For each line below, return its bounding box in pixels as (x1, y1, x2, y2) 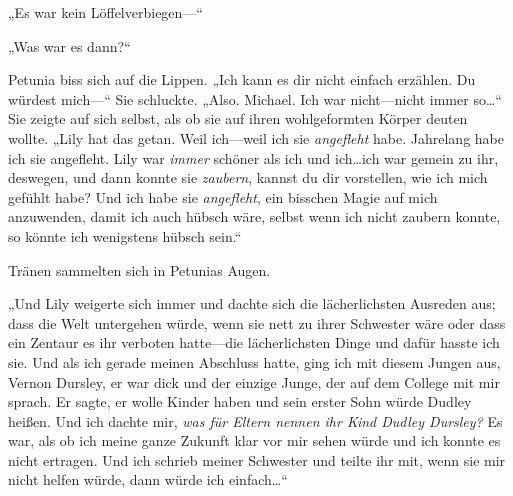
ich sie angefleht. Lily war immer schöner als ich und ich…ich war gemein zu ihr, (8, 147, 499, 168)
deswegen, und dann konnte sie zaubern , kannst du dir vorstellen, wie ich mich (8, 167, 488, 188)
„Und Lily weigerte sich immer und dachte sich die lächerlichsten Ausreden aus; (8, 293, 496, 314)
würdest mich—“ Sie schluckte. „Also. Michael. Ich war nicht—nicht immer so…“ (8, 88, 502, 109)
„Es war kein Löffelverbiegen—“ (8, 2, 203, 22)
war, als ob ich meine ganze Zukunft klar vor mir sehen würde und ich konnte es (8, 430, 501, 451)
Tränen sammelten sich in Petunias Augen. (8, 259, 271, 280)
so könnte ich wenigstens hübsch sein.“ (8, 225, 242, 246)
